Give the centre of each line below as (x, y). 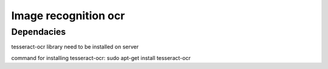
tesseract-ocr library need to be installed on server (75, 47)
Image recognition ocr (68, 16)
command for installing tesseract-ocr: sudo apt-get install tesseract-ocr (101, 58)
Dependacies (39, 32)
